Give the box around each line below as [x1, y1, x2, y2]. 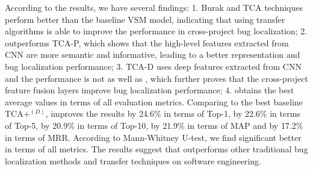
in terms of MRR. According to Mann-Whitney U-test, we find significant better [5, 131, 302, 143]
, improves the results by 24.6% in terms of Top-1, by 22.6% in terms [45, 107, 300, 120]
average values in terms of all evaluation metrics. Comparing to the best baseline [5, 95, 303, 108]
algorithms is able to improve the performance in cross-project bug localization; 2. [5, 25, 308, 37]
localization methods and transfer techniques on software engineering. [5, 154, 261, 167]
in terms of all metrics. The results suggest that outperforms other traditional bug [5, 143, 308, 155]
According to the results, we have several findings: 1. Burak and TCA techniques [5, 1, 303, 13]
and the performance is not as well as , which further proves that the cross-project [5, 72, 308, 84]
